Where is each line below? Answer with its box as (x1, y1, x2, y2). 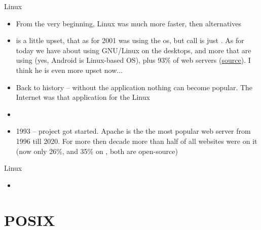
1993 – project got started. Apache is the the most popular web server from (16, 126, 251, 136)
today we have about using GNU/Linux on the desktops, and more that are (16, 45, 251, 55)
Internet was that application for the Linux (16, 92, 150, 102)
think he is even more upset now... (16, 64, 123, 75)
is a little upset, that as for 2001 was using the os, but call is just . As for (16, 35, 244, 46)
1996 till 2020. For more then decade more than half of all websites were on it (16, 135, 257, 146)
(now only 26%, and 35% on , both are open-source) (16, 145, 178, 156)
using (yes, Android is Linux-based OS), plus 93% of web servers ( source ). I (16, 55, 251, 65)
